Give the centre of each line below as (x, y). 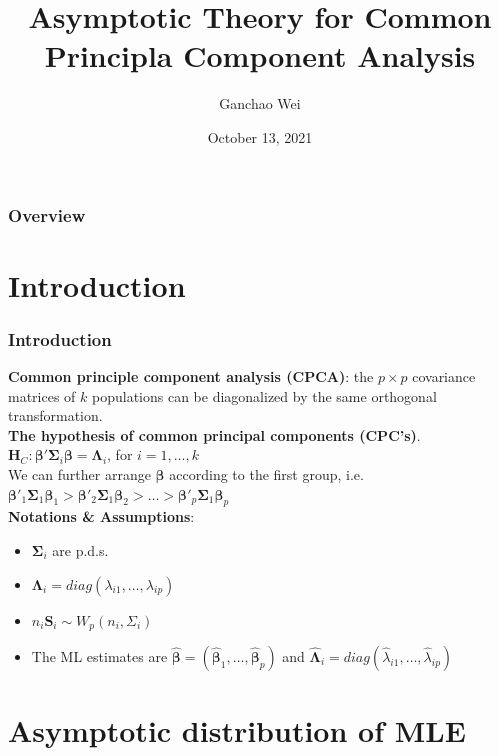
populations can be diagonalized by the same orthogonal (264, 395)
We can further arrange (79, 473)
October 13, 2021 (260, 136)
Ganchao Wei (260, 103)
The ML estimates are (99, 656)
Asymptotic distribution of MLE (237, 730)
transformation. (55, 415)
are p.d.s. (80, 549)
